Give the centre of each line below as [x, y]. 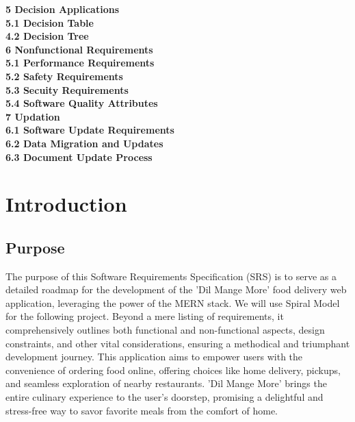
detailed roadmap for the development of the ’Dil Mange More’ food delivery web [176, 289]
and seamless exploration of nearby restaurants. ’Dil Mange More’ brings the [166, 383]
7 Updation [33, 116]
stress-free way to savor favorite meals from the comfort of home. [142, 410]
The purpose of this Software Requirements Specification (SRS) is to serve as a [171, 276]
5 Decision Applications [62, 9]
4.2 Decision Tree [47, 36]
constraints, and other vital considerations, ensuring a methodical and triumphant [178, 343]
